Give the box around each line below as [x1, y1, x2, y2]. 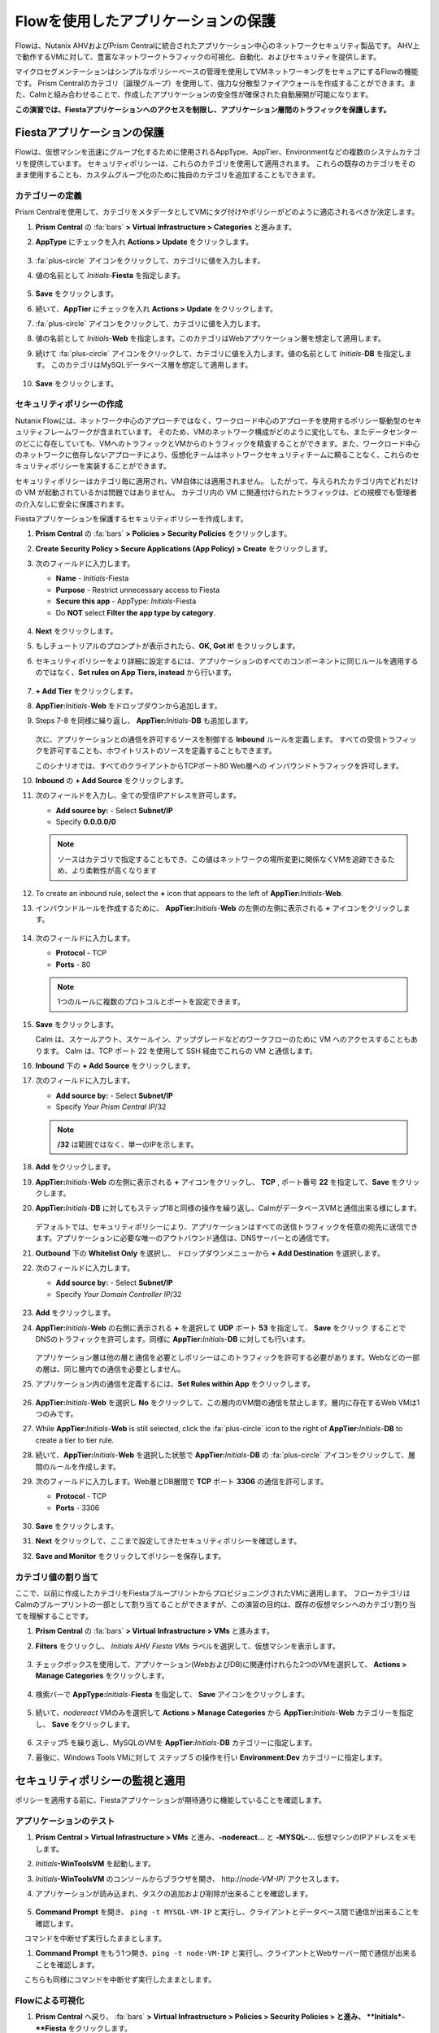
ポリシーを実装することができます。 [50, 461, 171, 471]
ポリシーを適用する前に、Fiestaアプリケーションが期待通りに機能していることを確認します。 [15, 1796, 327, 1805]
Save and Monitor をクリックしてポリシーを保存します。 [35, 1551, 226, 1561]
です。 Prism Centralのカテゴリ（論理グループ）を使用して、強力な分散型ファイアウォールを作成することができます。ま [15, 78, 416, 88]
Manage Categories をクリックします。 [35, 1671, 170, 1681]
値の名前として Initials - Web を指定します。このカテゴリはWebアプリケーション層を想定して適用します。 [35, 333, 386, 343]
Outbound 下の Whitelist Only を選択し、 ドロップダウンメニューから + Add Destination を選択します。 [35, 1248, 385, 1258]
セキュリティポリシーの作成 [15, 398, 124, 410]
